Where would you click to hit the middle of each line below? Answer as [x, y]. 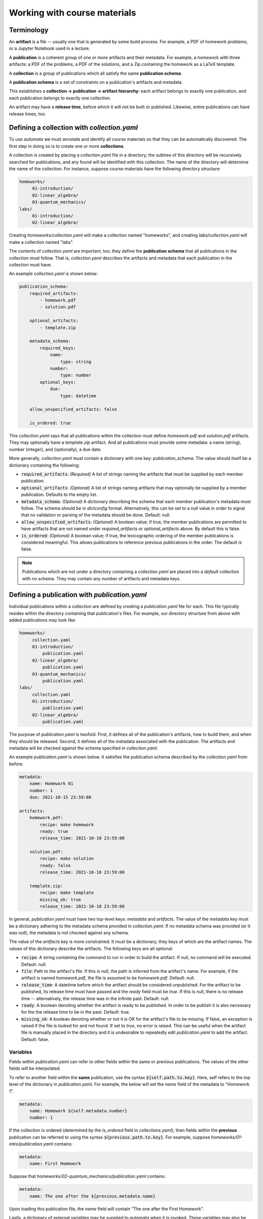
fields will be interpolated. [35, 1068]
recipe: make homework [67, 825]
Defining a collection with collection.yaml [74, 128]
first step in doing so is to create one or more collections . [67, 146]
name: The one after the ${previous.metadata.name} [93, 1196]
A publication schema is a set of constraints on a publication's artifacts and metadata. [96, 82]
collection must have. [30, 265]
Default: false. [35, 1039]
